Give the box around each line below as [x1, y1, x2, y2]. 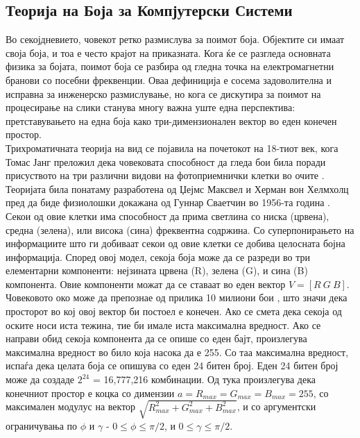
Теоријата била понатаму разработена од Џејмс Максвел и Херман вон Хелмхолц [6, 181, 349, 196]
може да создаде [6, 372, 75, 387]
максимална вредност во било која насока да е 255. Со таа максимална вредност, [6, 344, 349, 359]
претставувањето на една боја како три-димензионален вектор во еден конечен [6, 113, 337, 128]
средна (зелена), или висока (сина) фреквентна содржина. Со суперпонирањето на [6, 222, 354, 237]
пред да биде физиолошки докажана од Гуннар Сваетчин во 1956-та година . [6, 195, 330, 210]
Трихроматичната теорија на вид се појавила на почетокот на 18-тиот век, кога [6, 140, 338, 155]
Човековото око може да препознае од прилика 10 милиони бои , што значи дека [6, 290, 348, 305]
